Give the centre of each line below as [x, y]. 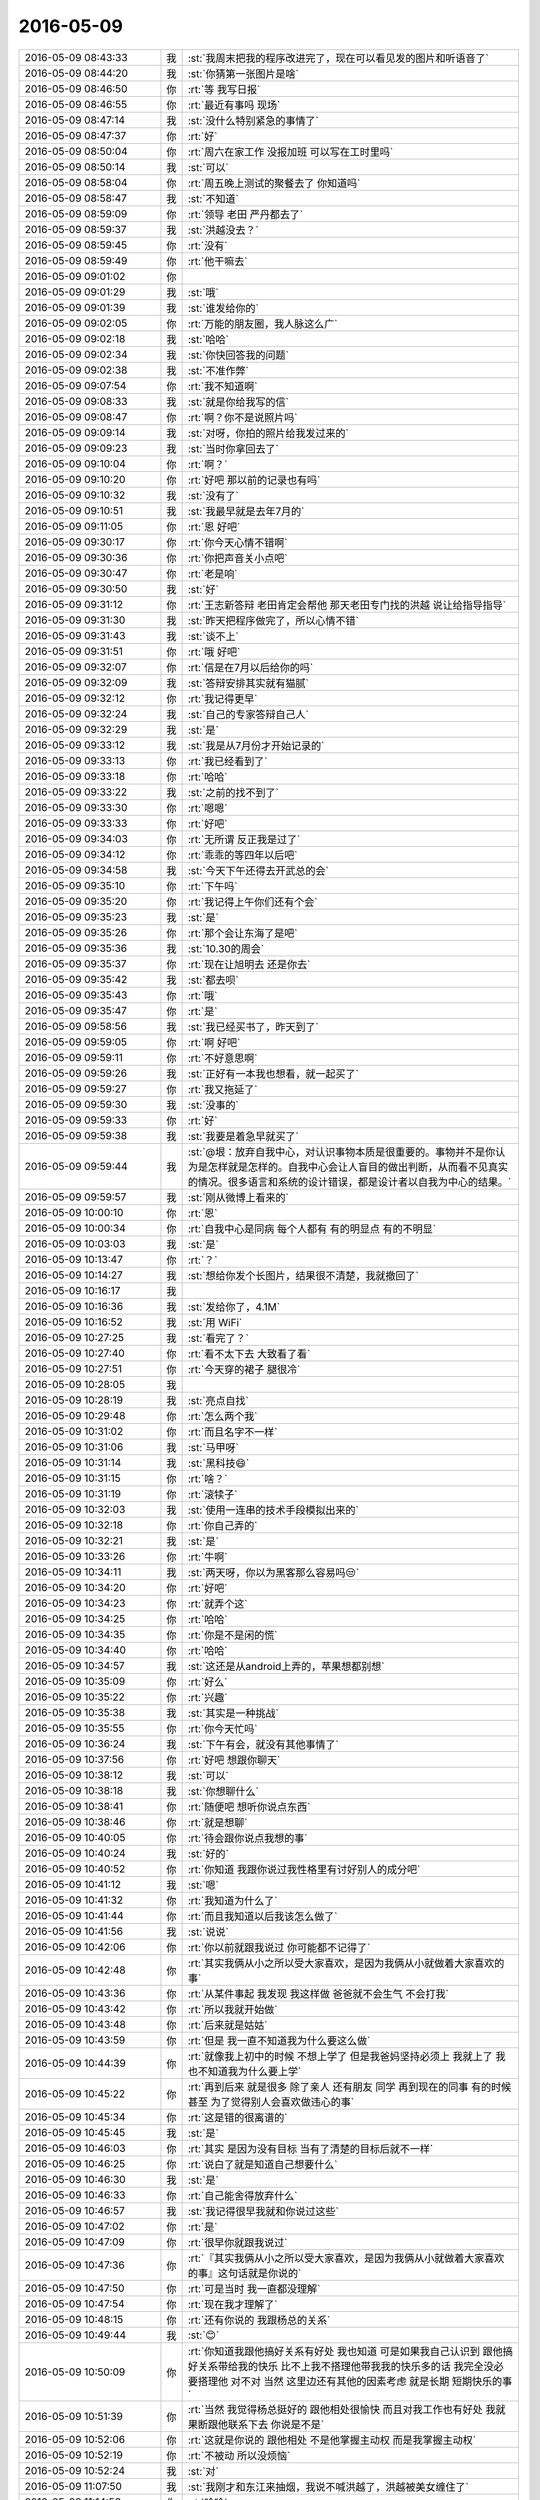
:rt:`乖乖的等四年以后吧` [242, 855]
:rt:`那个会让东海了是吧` [242, 933]
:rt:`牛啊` [207, 1557]
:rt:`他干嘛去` [217, 261]
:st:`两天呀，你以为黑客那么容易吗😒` [273, 1572]
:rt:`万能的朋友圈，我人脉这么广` [262, 323]
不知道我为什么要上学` [249, 2071]
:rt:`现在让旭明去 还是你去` [249, 964]
